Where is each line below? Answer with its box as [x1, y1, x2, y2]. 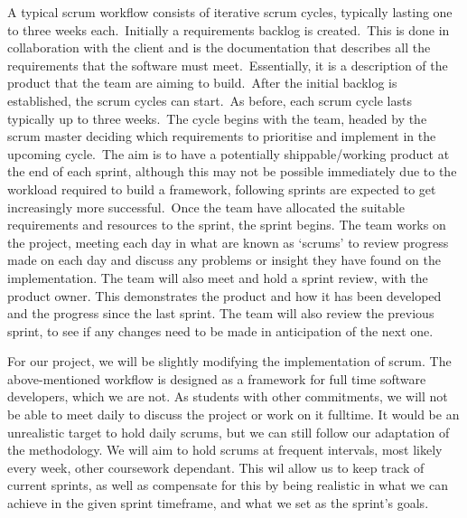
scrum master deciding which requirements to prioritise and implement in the [7, 127, 436, 146]
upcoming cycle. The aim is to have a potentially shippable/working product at [7, 144, 450, 163]
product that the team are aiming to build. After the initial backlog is [7, 73, 397, 92]
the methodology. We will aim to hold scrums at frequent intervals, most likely [7, 440, 443, 459]
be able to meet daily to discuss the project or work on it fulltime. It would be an [7, 405, 460, 424]
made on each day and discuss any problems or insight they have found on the [7, 250, 441, 269]
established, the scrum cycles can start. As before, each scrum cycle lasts [7, 90, 412, 109]
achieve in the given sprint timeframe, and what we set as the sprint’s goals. [7, 494, 429, 513]
